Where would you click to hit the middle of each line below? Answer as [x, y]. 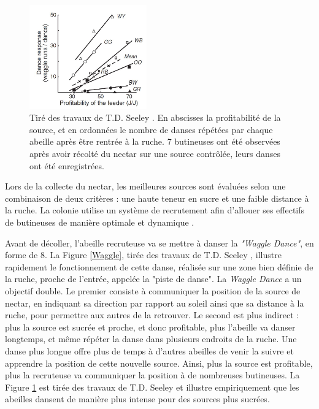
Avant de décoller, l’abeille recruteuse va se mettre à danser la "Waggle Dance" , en [159, 243]
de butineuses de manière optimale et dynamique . [100, 222]
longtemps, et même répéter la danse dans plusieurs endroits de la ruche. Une [151, 339]
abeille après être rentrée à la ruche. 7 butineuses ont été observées [155, 141]
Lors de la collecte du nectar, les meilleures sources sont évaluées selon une [145, 186]
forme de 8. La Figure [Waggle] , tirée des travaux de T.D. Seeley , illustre [143, 255]
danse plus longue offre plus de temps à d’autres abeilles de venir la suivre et [149, 350]
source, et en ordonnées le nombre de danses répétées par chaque [151, 129]
